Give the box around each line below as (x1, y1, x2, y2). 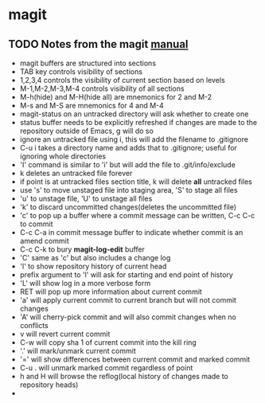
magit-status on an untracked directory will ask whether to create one (19, 109, 249, 119)
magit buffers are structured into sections (19, 58, 157, 68)
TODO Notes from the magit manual (8, 37, 189, 51)
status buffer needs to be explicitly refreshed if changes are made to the (19, 118, 258, 127)
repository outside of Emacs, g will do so (19, 126, 154, 135)
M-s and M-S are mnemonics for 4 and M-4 (19, 101, 165, 110)
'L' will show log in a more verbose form (19, 279, 151, 288)
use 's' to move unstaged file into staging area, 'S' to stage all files (19, 186, 238, 194)
